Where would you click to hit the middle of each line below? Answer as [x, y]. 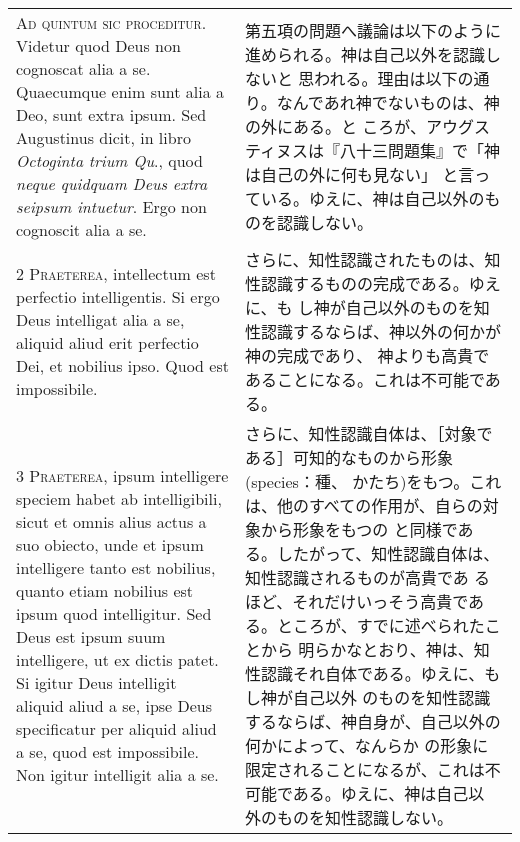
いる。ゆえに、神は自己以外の [372, 198]
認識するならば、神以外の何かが [380, 331]
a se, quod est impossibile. [108, 751]
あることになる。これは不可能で [364, 379]
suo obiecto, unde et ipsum [110, 544]
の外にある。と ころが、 [335, 126]
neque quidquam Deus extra [112, 183]
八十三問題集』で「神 [419, 150]
